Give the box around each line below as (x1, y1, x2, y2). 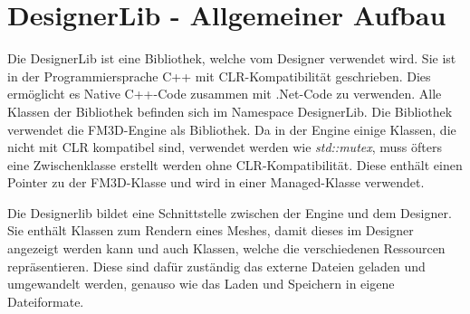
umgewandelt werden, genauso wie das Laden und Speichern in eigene (7, 274, 395, 293)
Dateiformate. (7, 291, 84, 310)
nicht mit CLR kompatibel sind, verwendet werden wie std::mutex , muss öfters (7, 138, 442, 157)
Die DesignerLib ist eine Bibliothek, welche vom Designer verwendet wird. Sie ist (7, 49, 456, 68)
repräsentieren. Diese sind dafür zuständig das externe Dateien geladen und (7, 256, 426, 275)
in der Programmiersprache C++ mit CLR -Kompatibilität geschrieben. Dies (7, 66, 431, 85)
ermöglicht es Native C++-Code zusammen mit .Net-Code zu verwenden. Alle (7, 84, 442, 103)
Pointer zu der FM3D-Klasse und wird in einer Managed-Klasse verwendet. (7, 173, 425, 192)
